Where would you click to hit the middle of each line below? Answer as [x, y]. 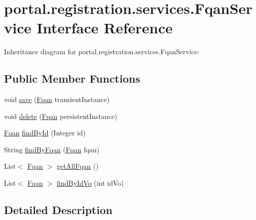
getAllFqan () [78, 166]
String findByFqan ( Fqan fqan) [52, 149]
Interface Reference [105, 28]
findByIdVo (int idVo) [90, 183]
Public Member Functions [72, 78]
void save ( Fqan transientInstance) [57, 99]
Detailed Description [58, 210]
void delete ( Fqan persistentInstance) [61, 116]
